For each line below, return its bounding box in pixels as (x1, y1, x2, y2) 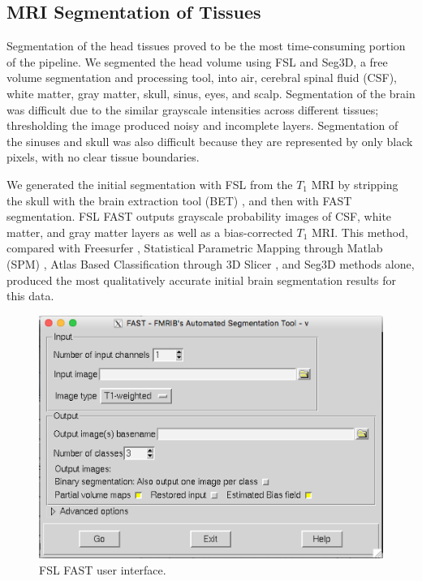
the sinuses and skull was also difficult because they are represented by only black (6, 132, 413, 149)
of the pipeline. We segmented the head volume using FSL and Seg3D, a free (6, 53, 388, 70)
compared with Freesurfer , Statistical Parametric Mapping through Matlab (6, 239, 383, 256)
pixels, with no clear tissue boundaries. (6, 148, 200, 166)
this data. (6, 287, 54, 304)
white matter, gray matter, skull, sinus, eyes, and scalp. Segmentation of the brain (6, 84, 416, 101)
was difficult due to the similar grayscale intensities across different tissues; (6, 101, 379, 118)
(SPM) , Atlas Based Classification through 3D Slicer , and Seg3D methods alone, (6, 255, 415, 272)
